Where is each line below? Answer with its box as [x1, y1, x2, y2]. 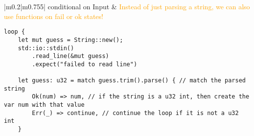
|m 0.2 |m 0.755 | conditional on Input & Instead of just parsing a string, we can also [4, 1, 250, 11]
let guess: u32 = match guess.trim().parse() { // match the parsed [18, 77, 246, 84]
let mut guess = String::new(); [18, 36, 123, 43]
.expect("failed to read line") [32, 60, 138, 68]
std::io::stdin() [18, 44, 74, 52]
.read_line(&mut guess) [32, 53, 109, 60]
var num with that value [4, 101, 85, 109]
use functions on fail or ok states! [4, 11, 103, 21]
